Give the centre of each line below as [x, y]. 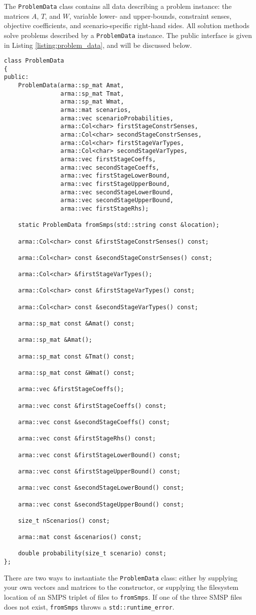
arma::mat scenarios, [96, 110]
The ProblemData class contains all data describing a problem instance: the [118, 6]
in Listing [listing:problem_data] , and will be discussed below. [98, 45]
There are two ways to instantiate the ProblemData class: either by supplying [121, 577]
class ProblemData [34, 61]
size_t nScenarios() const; [64, 521]
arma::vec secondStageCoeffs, [110, 167]
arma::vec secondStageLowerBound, [117, 192]
